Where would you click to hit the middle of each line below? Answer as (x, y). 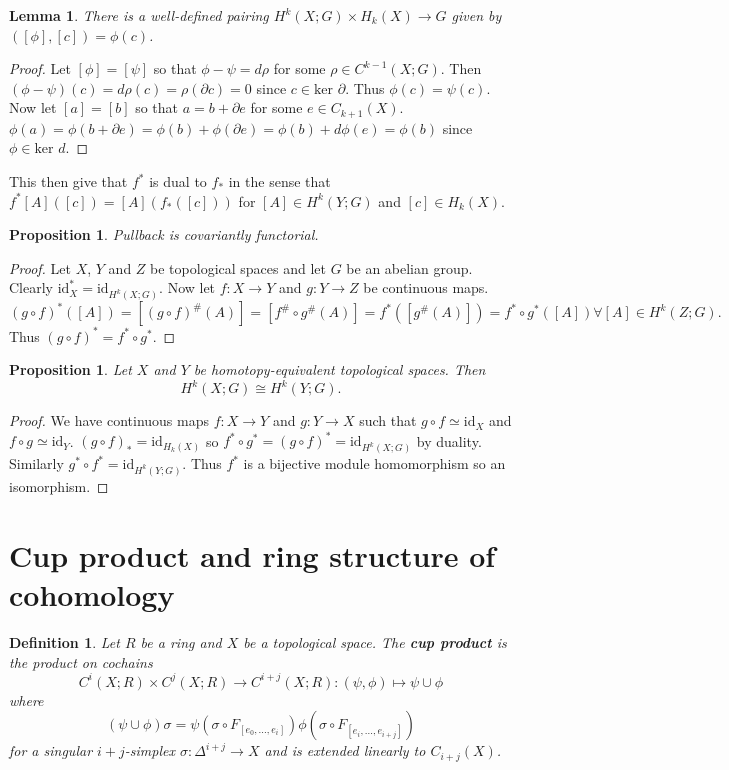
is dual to (178, 181)
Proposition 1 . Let (70, 369)
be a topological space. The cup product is (375, 642)
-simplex (149, 750)
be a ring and (181, 642)
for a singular (51, 750)
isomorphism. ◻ (59, 486)
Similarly (36, 463)
